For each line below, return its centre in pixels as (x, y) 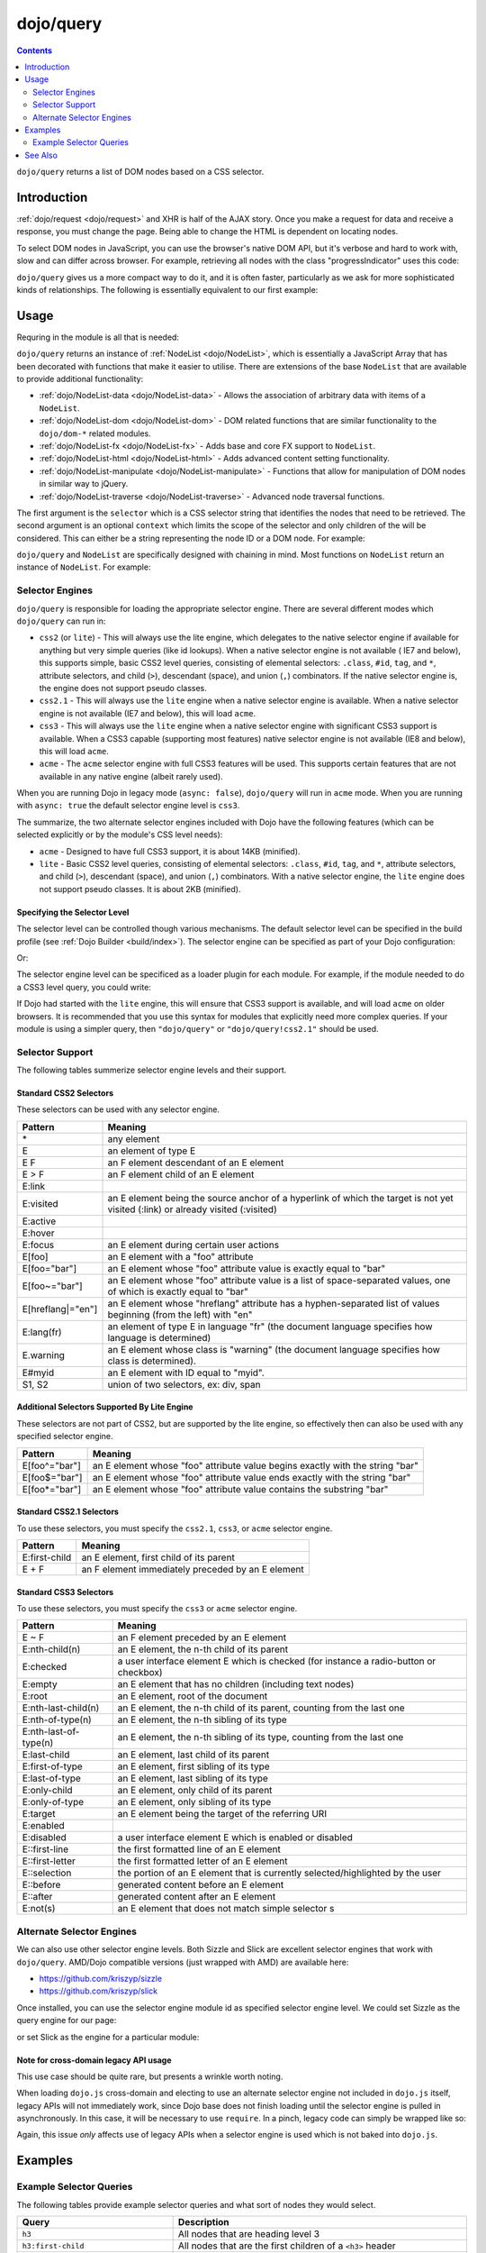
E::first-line (45, 1849)
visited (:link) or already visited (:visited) (193, 1209)
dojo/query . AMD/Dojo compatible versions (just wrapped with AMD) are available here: (183, 1962)
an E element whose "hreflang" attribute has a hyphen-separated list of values (274, 1303)
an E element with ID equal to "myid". (186, 1373)
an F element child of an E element (181, 1174)
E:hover (38, 1233)
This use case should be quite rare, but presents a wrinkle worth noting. (150, 2076)
